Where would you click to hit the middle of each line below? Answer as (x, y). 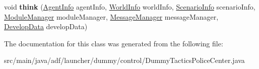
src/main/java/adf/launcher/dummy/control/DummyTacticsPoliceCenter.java (124, 60)
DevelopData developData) (46, 26)
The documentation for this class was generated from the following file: (114, 43)
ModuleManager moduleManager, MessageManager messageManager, (111, 16)
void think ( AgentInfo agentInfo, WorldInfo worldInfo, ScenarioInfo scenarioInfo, (130, 7)
